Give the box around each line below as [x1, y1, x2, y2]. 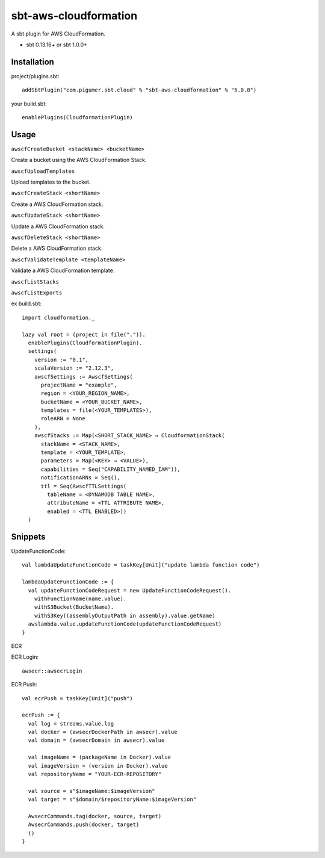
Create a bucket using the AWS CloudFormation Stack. [11, 157, 147, 164]
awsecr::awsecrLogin [22, 667, 82, 674]
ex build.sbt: [11, 300, 42, 307]
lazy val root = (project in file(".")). [22, 331, 146, 338]
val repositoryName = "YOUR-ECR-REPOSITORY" [28, 771, 162, 778]
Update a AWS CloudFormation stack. [11, 223, 105, 230]
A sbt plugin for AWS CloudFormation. [11, 30, 105, 37]
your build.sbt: [11, 100, 48, 107]
